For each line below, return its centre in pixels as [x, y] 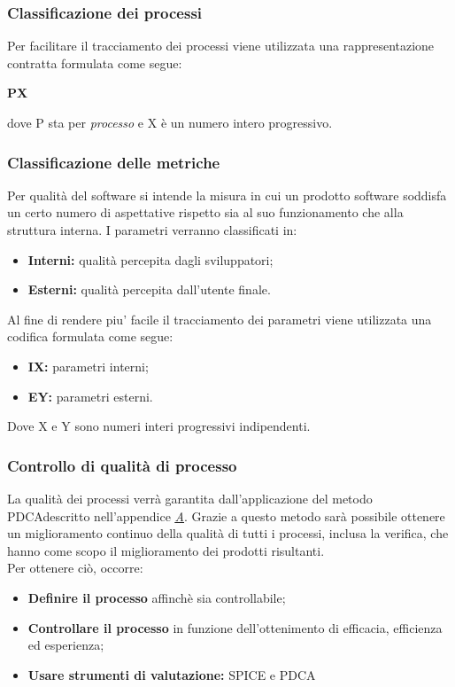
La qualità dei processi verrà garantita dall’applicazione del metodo [190, 498]
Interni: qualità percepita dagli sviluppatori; [150, 259]
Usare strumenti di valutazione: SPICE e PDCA [172, 674]
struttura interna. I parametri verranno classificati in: [152, 230]
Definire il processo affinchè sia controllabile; [157, 597]
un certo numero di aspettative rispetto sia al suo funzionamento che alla [205, 212]
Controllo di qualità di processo [122, 465]
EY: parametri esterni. [90, 396]
